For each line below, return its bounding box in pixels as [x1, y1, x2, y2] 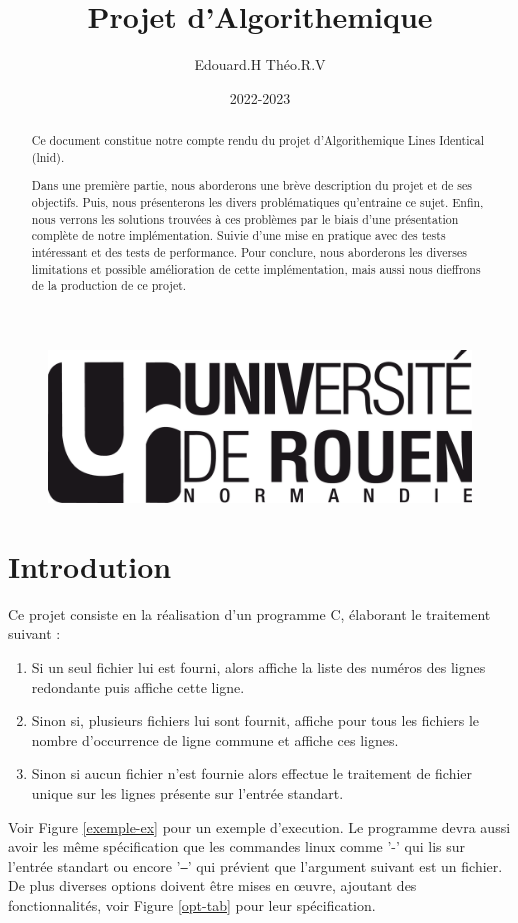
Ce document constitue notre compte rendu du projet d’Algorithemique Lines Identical [31, 132, 485, 149]
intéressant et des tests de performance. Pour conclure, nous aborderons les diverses [31, 243, 467, 260]
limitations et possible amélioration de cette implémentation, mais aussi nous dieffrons [31, 260, 481, 277]
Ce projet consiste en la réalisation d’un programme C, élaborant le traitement [8, 603, 491, 624]
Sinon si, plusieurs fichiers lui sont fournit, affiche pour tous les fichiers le [31, 710, 480, 731]
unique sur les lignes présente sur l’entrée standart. [31, 782, 344, 803]
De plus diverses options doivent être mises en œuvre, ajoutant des [8, 875, 417, 896]
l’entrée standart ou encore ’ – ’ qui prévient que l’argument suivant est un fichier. [8, 855, 503, 876]
